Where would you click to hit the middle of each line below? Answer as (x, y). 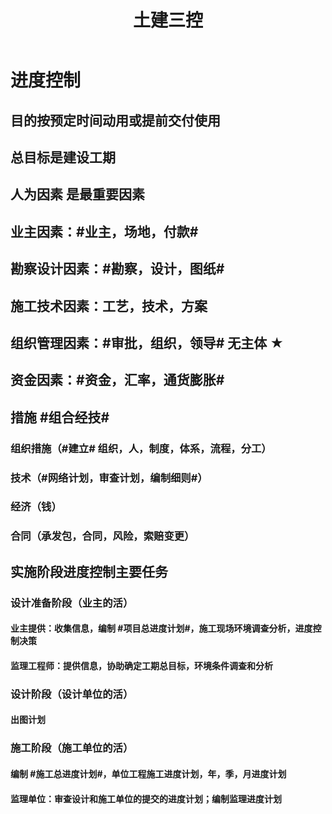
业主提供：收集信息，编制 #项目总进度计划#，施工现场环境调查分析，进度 (161, 628)
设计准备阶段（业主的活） (72, 603)
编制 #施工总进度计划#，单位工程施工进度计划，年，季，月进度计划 (148, 773)
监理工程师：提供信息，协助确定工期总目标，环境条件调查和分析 (141, 665)
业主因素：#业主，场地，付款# (104, 231)
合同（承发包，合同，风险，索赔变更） (102, 536)
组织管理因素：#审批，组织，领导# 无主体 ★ (147, 342)
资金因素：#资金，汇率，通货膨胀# (117, 380)
